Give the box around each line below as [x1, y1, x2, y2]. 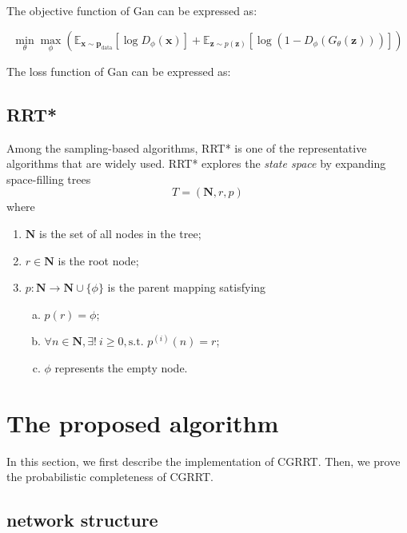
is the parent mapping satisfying [107, 279, 266, 296]
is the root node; [58, 252, 139, 268]
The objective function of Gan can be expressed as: [6, 2, 257, 18]
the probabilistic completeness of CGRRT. [6, 468, 213, 485]
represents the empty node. [54, 359, 188, 376]
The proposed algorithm [6, 406, 279, 439]
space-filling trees [6, 170, 91, 187]
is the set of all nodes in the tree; [39, 225, 202, 241]
